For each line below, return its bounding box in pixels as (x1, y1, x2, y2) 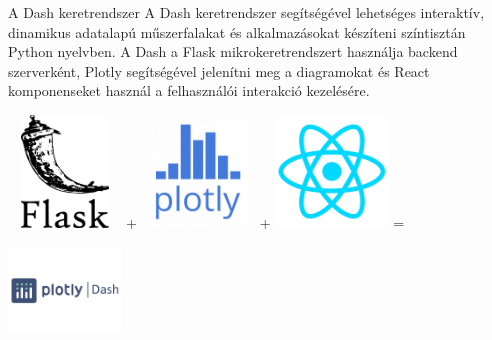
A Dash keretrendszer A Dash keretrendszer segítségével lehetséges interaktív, (8, 2, 485, 22)
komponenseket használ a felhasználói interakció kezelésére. (8, 80, 370, 101)
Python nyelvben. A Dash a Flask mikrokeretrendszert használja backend (8, 41, 458, 62)
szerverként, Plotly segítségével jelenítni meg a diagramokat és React (8, 60, 430, 81)
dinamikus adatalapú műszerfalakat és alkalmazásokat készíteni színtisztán (8, 21, 466, 42)
